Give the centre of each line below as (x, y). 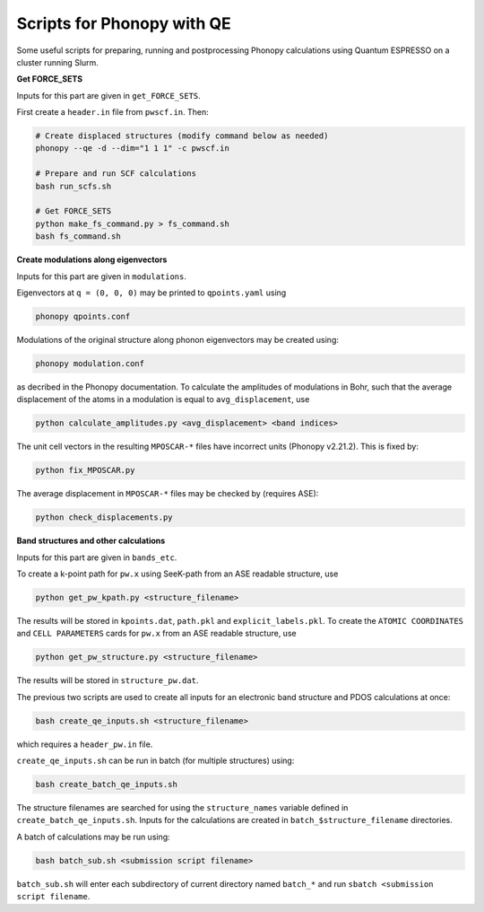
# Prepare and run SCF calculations (116, 174)
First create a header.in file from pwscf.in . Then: (113, 112)
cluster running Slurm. (57, 62)
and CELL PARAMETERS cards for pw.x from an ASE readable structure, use (156, 634)
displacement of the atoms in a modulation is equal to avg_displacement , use (163, 399)
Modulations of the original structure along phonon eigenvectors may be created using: (178, 339)
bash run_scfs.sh (73, 186)
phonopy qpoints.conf (83, 316)
